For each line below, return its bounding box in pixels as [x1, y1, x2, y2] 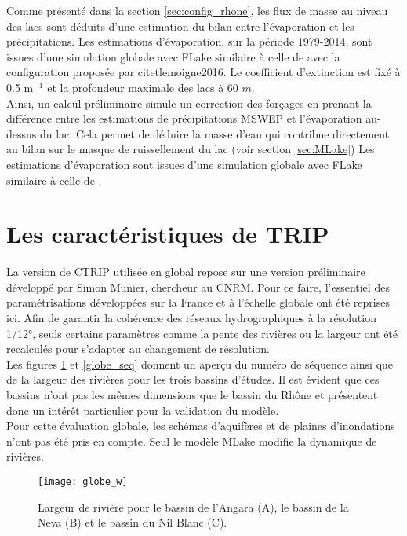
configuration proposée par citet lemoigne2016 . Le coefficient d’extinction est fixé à [6, 64, 401, 80]
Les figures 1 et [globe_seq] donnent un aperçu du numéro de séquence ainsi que [6, 355, 394, 372]
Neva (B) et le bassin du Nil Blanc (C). [38, 514, 227, 530]
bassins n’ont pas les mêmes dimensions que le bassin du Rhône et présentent [6, 387, 378, 402]
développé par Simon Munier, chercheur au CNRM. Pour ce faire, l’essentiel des [6, 278, 390, 295]
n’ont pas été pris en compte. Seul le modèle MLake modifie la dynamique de [6, 432, 377, 449]
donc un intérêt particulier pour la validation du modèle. [6, 402, 279, 418]
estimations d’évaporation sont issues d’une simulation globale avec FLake [6, 156, 362, 172]
